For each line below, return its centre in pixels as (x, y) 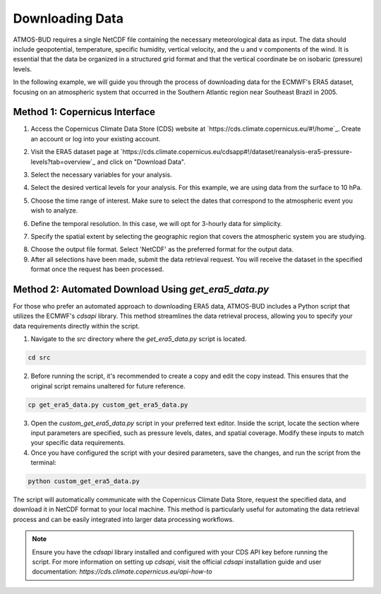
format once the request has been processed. (97, 269)
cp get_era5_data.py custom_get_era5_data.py (108, 405)
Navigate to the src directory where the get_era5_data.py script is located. (139, 339)
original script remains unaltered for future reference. (108, 386)
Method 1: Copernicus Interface (84, 112)
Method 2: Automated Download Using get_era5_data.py (141, 289)
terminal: (43, 463)
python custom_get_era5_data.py (84, 481)
